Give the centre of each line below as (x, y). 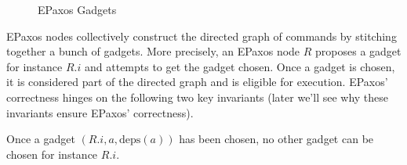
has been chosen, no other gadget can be (276, 139)
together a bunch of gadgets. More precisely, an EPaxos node (153, 51)
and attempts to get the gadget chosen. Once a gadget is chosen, (240, 66)
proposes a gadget (358, 51)
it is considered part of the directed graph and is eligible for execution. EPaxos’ (197, 82)
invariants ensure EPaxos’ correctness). (100, 112)
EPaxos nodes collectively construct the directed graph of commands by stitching (202, 36)
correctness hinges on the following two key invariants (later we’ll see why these (198, 97)
